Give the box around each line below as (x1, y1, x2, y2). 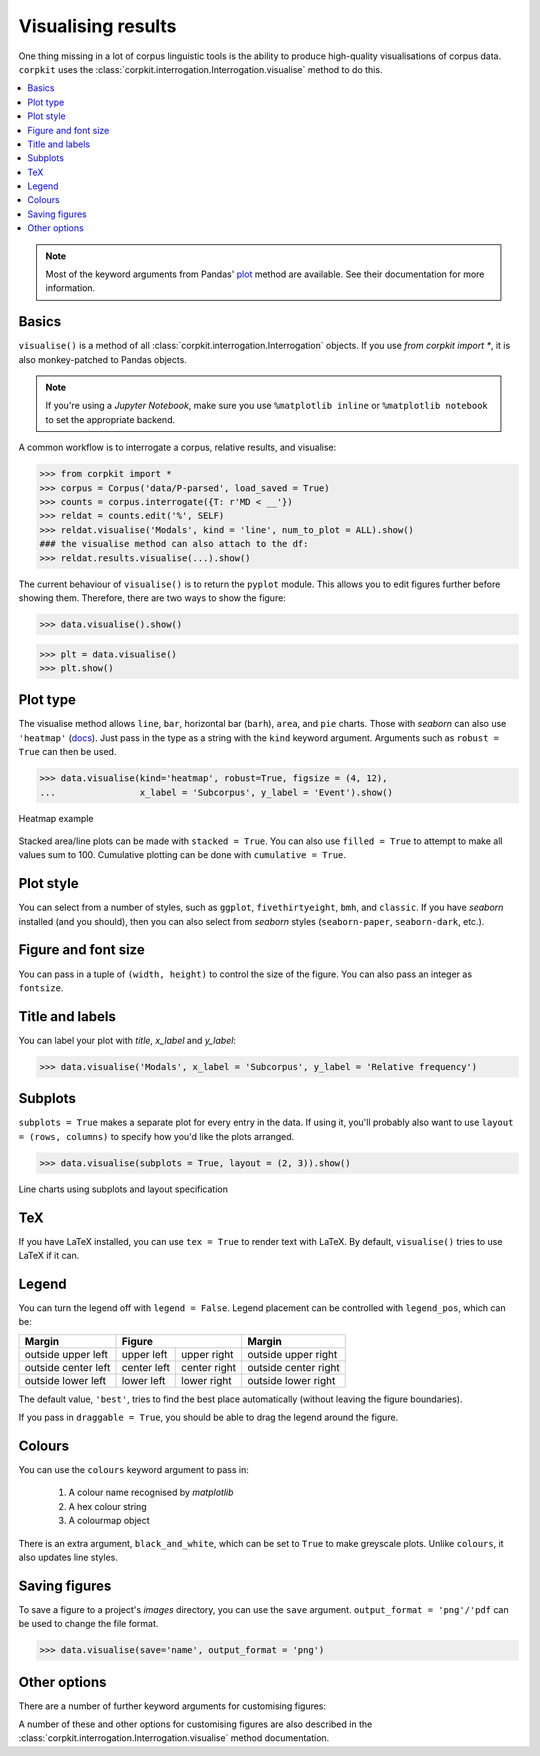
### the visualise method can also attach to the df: (39, 538, 309, 550)
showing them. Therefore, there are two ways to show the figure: (18, 591, 287, 604)
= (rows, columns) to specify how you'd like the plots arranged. (18, 1130, 295, 1142)
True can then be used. (18, 746, 117, 758)
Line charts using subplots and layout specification (18, 1183, 229, 1195)
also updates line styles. (18, 1551, 119, 1563)
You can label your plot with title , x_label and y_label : (18, 1034, 237, 1046)
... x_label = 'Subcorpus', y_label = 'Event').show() (39, 786, 394, 798)
